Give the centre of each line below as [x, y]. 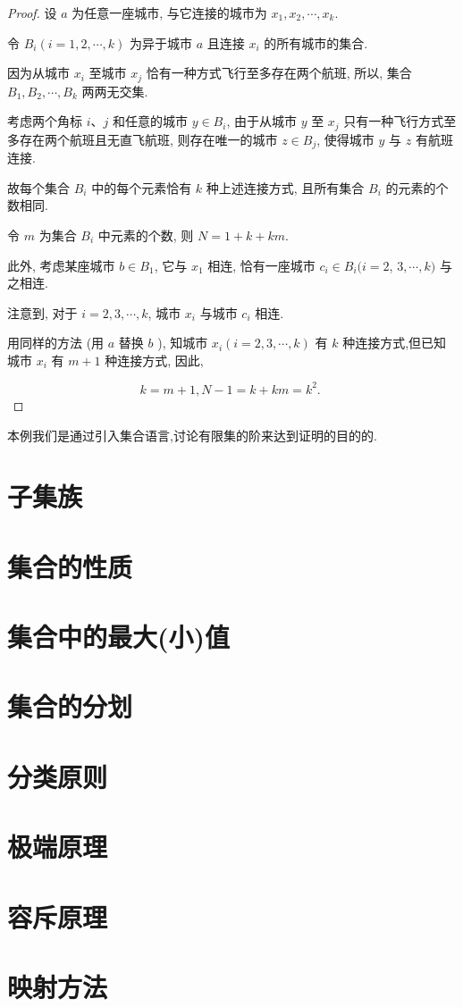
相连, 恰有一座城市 [261, 265]
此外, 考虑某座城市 [61, 265]
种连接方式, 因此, [154, 360]
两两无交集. [115, 91]
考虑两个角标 [45, 121]
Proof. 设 [32, 13]
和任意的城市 [150, 121]
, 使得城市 [345, 139]
